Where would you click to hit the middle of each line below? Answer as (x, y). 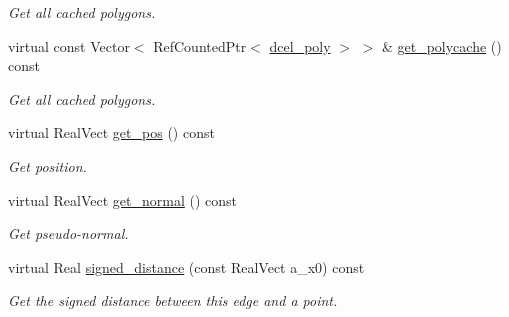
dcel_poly (300, 45)
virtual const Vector (69, 45)
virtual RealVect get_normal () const (123, 199)
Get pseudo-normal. (68, 233)
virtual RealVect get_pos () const (111, 132)
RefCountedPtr (200, 45)
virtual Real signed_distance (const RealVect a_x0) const (186, 266)
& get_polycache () (441, 45)
